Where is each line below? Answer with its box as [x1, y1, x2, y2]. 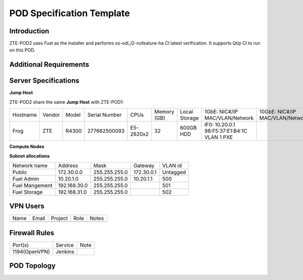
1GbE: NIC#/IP [204, 108, 238, 116]
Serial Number [87, 111, 122, 119]
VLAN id [162, 162, 182, 169]
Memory [154, 108, 174, 116]
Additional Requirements [9, 61, 89, 69]
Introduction [9, 27, 49, 35]
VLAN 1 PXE [204, 134, 233, 141]
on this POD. [9, 47, 35, 53]
